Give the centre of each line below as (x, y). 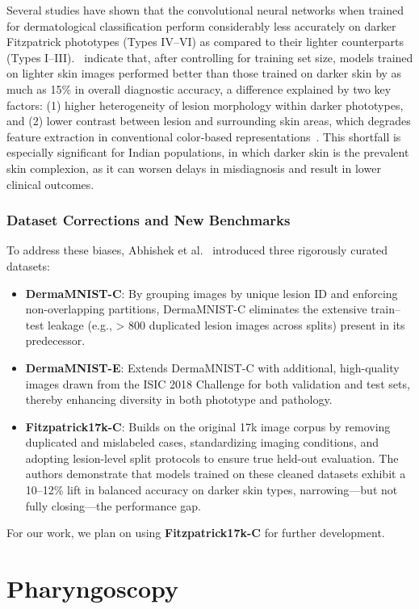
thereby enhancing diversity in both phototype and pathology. (179, 399)
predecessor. (55, 340)
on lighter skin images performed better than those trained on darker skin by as (204, 73)
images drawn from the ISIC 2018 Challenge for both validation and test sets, (218, 383)
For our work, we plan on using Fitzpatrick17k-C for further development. (196, 533)
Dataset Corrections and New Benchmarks (149, 220)
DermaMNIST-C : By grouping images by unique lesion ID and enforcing (212, 293)
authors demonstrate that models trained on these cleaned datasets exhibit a (216, 474)
